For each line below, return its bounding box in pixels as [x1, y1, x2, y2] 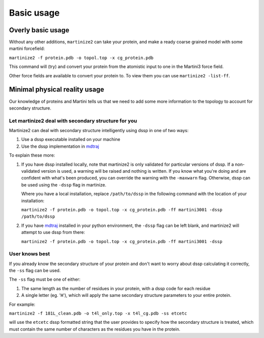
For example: [9, 301, 36, 307]
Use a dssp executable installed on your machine [21, 136, 121, 142]
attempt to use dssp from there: [21, 229, 85, 235]
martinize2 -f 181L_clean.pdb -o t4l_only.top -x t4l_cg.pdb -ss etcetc [9, 311, 187, 316]
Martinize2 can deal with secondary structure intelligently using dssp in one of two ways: [9, 128, 189, 134]
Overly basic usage [9, 26, 69, 34]
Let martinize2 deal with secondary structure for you [9, 117, 137, 124]
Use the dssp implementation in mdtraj [21, 143, 100, 149]
